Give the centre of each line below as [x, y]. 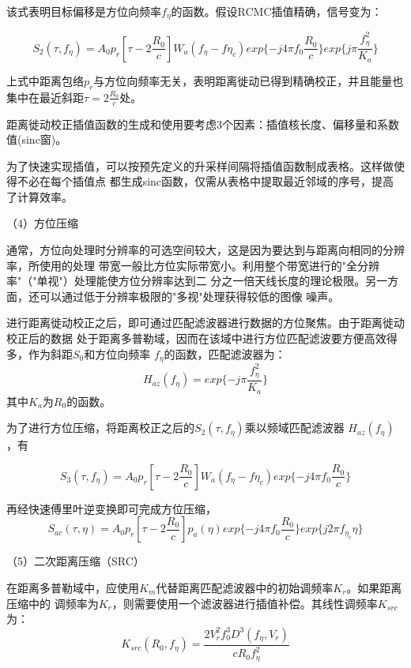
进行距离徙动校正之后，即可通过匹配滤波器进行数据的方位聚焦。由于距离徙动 [205, 323]
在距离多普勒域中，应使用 [73, 587]
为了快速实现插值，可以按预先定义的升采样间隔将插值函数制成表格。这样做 [200, 165]
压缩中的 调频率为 [53, 603]
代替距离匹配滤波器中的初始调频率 [245, 587]
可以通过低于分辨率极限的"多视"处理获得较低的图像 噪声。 [189, 296]
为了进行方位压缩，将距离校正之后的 [100, 428]
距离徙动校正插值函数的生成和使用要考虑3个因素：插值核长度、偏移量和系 [197, 124]
